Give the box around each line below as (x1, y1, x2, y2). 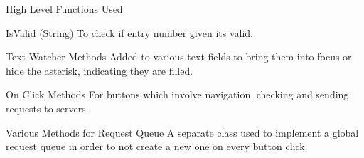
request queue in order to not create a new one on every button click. (6, 139, 308, 154)
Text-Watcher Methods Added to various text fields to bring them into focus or (6, 49, 352, 64)
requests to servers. (6, 100, 89, 115)
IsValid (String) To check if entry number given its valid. (6, 25, 253, 40)
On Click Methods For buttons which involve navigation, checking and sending (6, 87, 349, 102)
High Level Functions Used (6, 1, 123, 16)
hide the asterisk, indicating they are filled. (6, 63, 193, 78)
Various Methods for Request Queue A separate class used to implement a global (6, 125, 359, 139)
